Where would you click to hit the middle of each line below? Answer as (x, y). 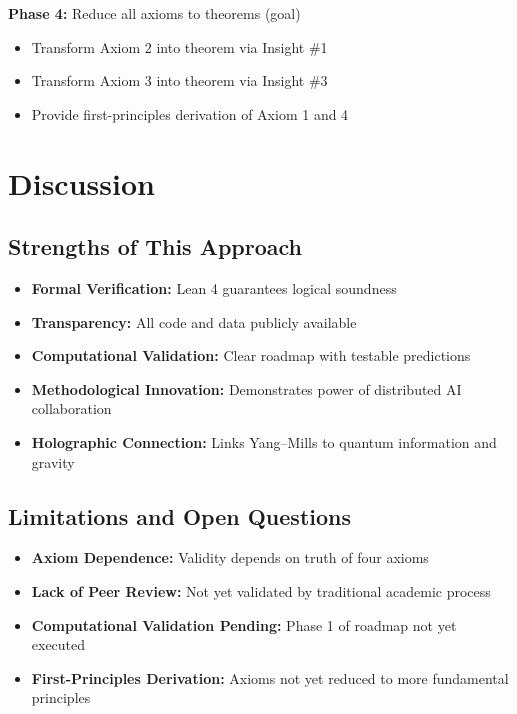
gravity (53, 461)
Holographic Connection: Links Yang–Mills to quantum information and (264, 441)
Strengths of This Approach (155, 246)
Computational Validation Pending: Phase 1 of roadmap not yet (244, 624)
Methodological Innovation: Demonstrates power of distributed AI (246, 388)
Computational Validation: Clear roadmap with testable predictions (251, 355)
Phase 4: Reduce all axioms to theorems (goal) (154, 13)
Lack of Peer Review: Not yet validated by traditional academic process (261, 590)
